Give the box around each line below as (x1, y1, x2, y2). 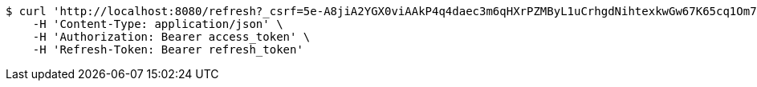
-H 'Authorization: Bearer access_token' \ (32, 30, 311, 43)
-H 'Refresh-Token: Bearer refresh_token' (32, 43, 303, 56)
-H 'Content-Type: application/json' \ (32, 18, 283, 30)
